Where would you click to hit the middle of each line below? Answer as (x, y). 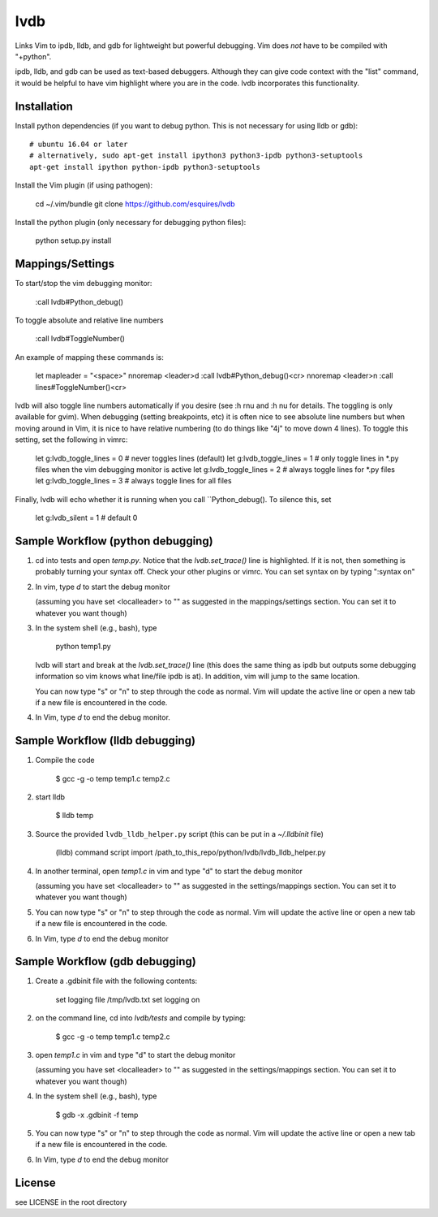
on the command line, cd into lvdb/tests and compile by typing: (141, 1018)
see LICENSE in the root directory (71, 1202)
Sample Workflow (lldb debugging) (105, 741)
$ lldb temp (75, 816)
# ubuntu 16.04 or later (79, 145)
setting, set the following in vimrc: (71, 440)
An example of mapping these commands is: (89, 357)
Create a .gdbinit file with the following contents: (116, 981)
